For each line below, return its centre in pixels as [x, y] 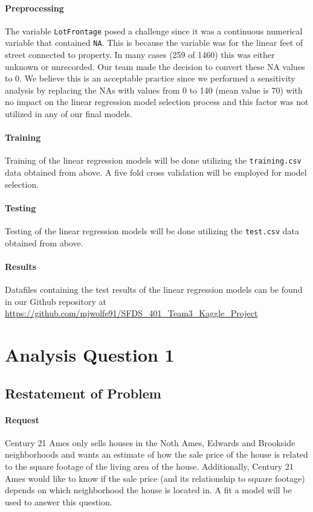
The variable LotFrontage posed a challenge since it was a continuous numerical [154, 30]
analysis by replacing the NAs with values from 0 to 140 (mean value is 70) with [154, 90]
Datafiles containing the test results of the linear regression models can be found [154, 290]
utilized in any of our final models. [69, 114]
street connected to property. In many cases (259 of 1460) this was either [140, 55]
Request [22, 419]
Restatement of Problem [83, 393]
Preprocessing [34, 8]
